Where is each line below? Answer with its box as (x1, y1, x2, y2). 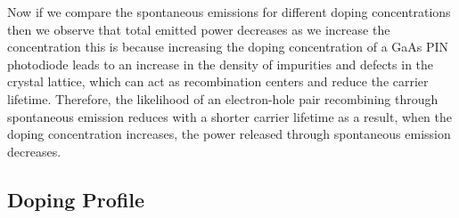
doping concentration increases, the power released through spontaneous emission (7, 125, 451, 143)
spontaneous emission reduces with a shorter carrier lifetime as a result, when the (7, 107, 453, 125)
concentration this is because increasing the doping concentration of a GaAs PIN (7, 37, 449, 56)
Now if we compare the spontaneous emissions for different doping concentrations (7, 3, 451, 20)
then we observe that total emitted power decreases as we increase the (7, 20, 390, 38)
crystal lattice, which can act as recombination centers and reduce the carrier (7, 72, 429, 91)
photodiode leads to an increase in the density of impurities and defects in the (7, 54, 434, 73)
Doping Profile (7, 185, 144, 213)
